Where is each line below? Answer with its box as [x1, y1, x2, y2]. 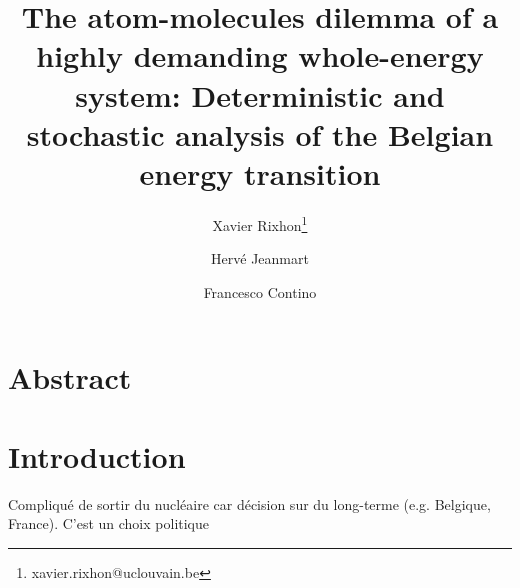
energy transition [139, 152, 381, 193]
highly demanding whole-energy [36, 35, 484, 76]
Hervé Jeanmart [211, 248, 309, 269]
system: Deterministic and [75, 74, 445, 115]
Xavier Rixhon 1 [212, 211, 308, 235]
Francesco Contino [203, 281, 317, 302]
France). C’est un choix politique [8, 513, 209, 534]
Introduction [8, 435, 186, 476]
